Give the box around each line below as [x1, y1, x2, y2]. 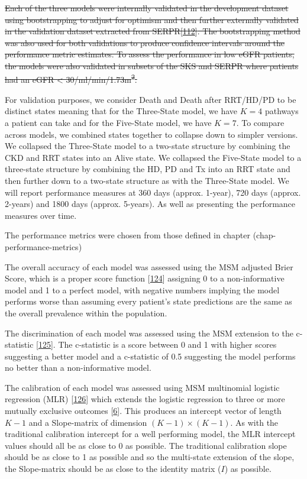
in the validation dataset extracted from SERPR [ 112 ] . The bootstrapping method [5, 25, 300, 37]
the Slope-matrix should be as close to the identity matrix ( [5, 462, 221, 475]
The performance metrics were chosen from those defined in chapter [5, 229, 250, 241]
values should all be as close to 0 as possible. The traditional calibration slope [5, 439, 287, 451]
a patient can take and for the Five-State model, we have [5, 116, 212, 128]
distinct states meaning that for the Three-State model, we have [5, 105, 238, 117]
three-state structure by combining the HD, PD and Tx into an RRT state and [5, 163, 290, 175]
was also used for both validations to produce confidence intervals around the [5, 36, 285, 48]
